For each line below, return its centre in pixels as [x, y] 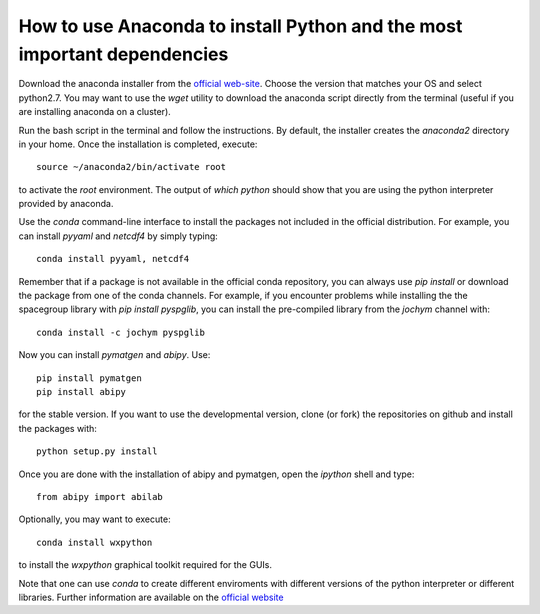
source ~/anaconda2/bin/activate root [131, 167]
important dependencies [123, 54]
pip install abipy [81, 391]
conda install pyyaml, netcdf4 [113, 259]
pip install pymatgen [89, 378]
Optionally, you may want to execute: [94, 519]
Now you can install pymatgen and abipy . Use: [114, 355]
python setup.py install [97, 451]
